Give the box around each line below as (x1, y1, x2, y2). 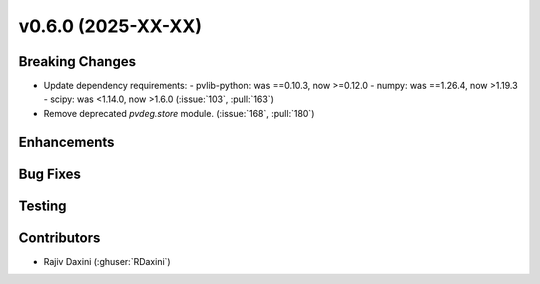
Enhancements (18, 133, 115, 150)
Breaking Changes (18, 53, 137, 70)
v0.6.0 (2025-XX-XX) (18, 15, 202, 37)
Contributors (18, 229, 101, 246)
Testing (18, 197, 67, 214)
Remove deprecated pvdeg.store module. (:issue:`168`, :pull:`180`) (43, 107, 315, 119)
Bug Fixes (18, 165, 82, 182)
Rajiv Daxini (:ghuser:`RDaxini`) (43, 255, 171, 267)
